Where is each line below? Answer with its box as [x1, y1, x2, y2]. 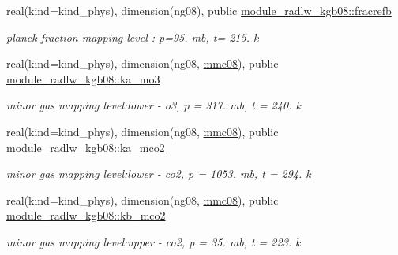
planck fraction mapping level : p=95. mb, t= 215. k [6, 28, 259, 45]
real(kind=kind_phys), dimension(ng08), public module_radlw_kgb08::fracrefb [6, 2, 392, 18]
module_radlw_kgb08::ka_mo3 [6, 70, 160, 87]
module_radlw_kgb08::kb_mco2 [6, 207, 166, 224]
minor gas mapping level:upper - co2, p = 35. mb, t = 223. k [6, 233, 301, 249]
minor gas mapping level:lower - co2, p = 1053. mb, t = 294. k [6, 165, 311, 182]
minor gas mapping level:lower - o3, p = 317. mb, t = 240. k [6, 97, 301, 113]
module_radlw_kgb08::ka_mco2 [6, 139, 165, 155]
